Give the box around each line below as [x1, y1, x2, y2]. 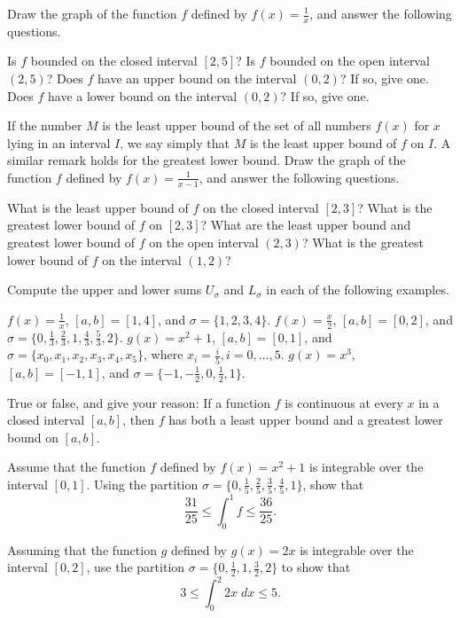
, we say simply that [120, 133, 230, 152]
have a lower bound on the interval [48, 86, 238, 105]
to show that [281, 558, 351, 576]
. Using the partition [86, 474, 199, 493]
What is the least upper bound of [7, 198, 189, 216]
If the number [7, 116, 82, 135]
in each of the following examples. [266, 280, 449, 299]
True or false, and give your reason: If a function [7, 393, 271, 411]
